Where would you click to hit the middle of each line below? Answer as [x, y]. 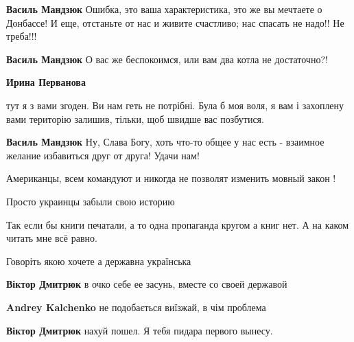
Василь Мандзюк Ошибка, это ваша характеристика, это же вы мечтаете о [164, 9]
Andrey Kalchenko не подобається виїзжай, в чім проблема [136, 307]
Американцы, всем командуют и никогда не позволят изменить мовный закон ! [171, 178]
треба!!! [22, 36]
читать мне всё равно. [52, 238]
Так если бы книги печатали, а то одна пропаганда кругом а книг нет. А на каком [178, 224]
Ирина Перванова [46, 82]
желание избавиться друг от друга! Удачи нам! [103, 155]
